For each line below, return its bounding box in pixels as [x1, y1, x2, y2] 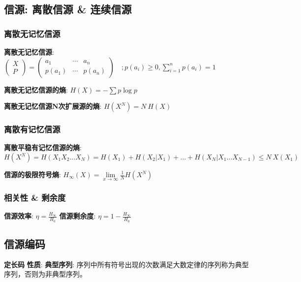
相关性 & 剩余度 [4, 191, 66, 204]
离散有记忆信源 [4, 123, 60, 135]
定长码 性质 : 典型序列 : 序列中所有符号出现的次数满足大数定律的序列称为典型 [4, 259, 249, 269]
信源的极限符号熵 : [4, 169, 61, 179]
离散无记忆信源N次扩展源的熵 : [4, 101, 102, 111]
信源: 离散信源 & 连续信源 [4, 1, 132, 17]
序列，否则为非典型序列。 [4, 269, 87, 279]
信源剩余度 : [59, 211, 96, 221]
